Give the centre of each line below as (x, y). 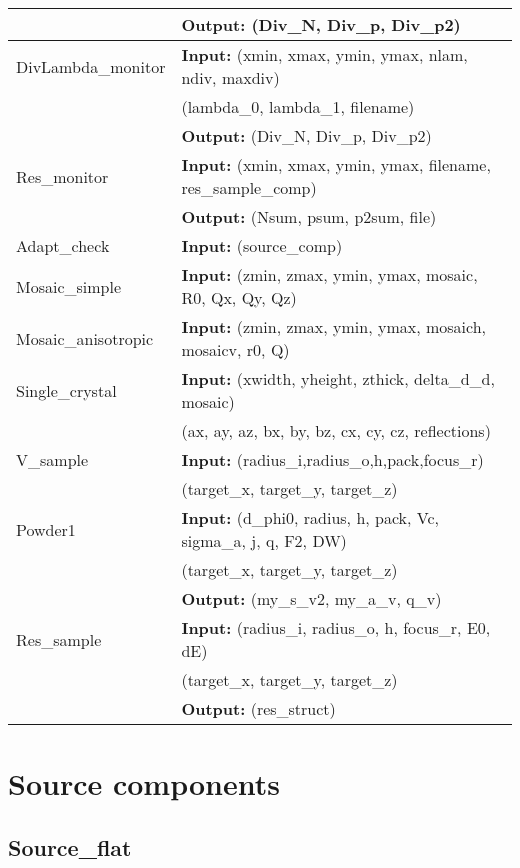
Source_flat (70, 846)
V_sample (52, 459)
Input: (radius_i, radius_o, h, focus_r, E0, (336, 627)
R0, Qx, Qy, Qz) (239, 297)
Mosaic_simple (69, 286)
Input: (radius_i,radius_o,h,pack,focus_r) (332, 459)
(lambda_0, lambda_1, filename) (298, 106)
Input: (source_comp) (262, 245)
